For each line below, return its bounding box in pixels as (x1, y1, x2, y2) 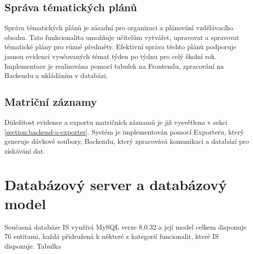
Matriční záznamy (4, 94, 97, 109)
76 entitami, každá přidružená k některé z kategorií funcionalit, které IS (4, 231, 219, 241)
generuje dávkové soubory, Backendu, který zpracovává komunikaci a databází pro (4, 136, 249, 146)
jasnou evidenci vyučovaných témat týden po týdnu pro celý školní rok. (4, 51, 217, 61)
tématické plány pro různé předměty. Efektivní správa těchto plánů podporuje (4, 41, 236, 52)
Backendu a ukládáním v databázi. (4, 70, 108, 80)
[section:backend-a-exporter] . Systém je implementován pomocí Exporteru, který (4, 126, 244, 137)
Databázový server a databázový (4, 174, 227, 194)
